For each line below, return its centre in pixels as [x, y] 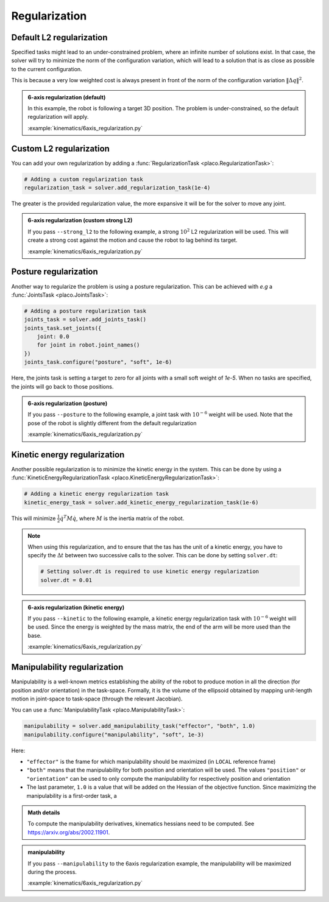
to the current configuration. [47, 69]
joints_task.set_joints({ [63, 328]
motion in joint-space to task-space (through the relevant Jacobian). [97, 699]
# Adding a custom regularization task [83, 179]
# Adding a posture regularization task [85, 311]
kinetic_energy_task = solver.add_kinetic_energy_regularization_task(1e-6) [141, 502]
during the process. [52, 872]
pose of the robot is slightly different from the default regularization [112, 423]
